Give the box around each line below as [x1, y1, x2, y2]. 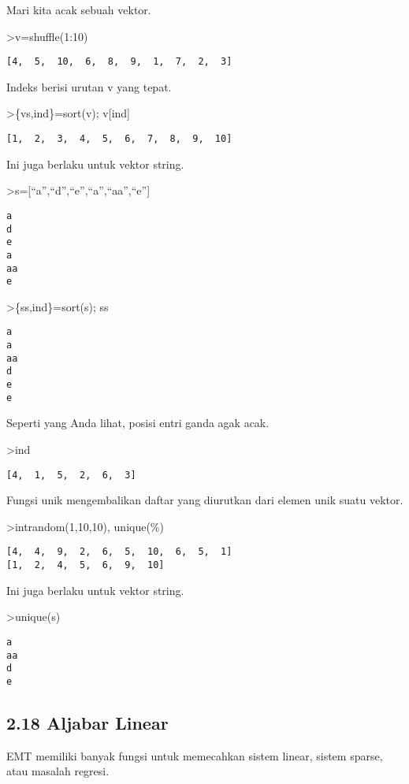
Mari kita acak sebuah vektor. [6, 2, 151, 17]
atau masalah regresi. [6, 763, 110, 779]
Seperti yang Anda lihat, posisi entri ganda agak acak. [6, 414, 270, 431]
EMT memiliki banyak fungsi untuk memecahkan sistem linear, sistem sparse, [6, 747, 383, 764]
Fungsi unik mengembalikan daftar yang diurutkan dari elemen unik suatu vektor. [6, 492, 403, 508]
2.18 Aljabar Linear [6, 710, 169, 734]
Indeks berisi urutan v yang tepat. [6, 78, 172, 95]
